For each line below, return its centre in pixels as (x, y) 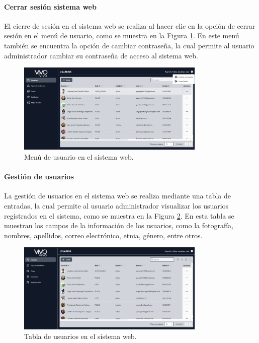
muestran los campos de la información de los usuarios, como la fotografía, (119, 225)
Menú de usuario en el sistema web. (79, 157)
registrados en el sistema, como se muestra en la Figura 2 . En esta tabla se (119, 215)
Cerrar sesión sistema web (50, 6)
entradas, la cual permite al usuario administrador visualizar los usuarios (116, 206)
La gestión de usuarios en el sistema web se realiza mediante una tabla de (117, 196)
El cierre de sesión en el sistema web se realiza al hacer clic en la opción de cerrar (130, 25)
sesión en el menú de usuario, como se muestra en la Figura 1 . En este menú (122, 36)
